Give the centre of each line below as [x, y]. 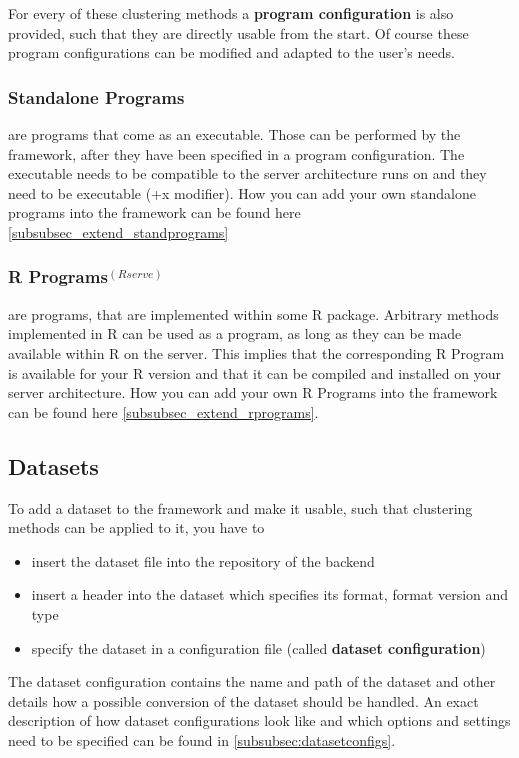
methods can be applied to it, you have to [136, 527]
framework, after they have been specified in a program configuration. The [236, 153]
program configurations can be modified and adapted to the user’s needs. [231, 52]
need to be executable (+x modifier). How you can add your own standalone [242, 192]
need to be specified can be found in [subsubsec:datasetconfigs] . [202, 739]
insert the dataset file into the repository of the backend [203, 560]
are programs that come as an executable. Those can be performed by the [234, 134]
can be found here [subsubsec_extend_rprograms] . [163, 411]
